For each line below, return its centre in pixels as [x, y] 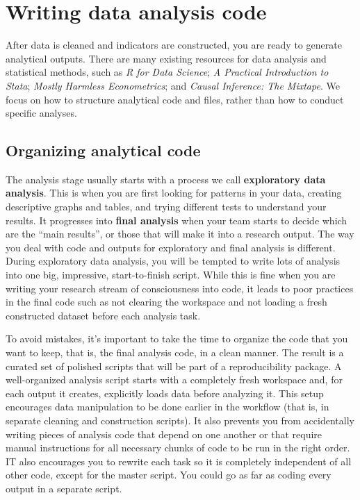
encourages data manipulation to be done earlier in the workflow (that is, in [167, 407]
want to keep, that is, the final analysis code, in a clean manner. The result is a [175, 352]
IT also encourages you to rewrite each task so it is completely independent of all [179, 461]
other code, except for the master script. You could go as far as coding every [169, 475]
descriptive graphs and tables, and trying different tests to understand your [166, 207]
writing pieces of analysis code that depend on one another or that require [164, 434]
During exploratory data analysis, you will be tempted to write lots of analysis [173, 261]
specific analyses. [41, 113]
